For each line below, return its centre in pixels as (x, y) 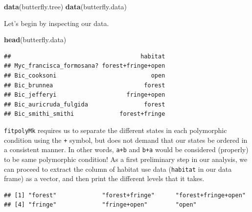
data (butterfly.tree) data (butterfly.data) (65, 6)
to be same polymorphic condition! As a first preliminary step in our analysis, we (126, 159)
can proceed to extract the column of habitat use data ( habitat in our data (118, 169)
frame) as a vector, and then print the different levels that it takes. (104, 178)
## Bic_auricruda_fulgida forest (85, 104)
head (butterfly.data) (35, 40)
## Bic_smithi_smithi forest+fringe (85, 114)
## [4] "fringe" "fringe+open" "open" (100, 205)
